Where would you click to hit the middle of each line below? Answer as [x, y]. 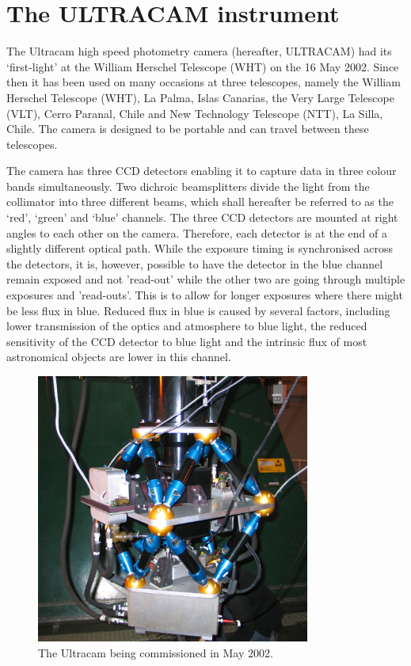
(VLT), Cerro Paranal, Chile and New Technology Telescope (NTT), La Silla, [195, 113]
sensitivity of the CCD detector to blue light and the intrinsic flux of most [187, 341]
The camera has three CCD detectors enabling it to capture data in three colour [202, 171]
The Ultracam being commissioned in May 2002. [156, 652]
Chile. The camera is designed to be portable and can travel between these [188, 129]
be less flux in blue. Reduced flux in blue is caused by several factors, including [198, 310]
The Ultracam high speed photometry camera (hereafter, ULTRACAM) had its [199, 51]
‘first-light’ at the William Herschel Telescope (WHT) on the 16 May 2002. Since [203, 66]
